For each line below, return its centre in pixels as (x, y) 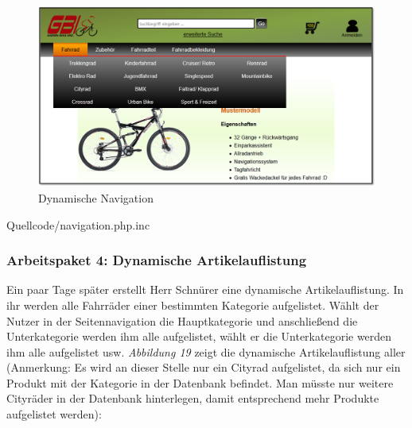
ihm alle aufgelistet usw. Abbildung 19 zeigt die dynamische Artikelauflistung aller (206, 351)
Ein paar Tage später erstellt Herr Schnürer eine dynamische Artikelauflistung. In (205, 289)
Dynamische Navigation (96, 197)
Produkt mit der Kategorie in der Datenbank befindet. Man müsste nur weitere (200, 382)
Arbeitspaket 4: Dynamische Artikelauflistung (157, 260)
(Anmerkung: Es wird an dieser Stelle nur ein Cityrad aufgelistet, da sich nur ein (204, 367)
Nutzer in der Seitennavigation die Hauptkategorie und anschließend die (182, 320)
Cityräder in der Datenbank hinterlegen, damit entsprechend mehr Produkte (193, 398)
